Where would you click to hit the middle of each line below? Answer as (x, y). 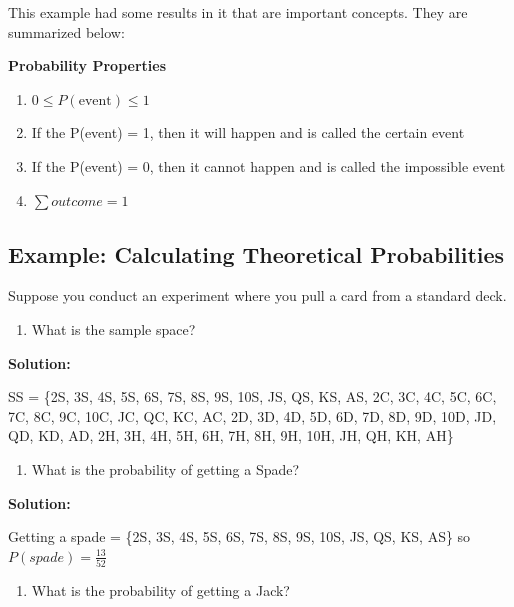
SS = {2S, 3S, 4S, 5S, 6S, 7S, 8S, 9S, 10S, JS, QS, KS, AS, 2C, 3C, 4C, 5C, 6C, (252, 396)
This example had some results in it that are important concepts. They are (238, 12)
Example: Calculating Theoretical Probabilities (256, 253)
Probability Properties (87, 65)
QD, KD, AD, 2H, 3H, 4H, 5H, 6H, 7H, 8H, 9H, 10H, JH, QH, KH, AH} (231, 435)
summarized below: (66, 31)
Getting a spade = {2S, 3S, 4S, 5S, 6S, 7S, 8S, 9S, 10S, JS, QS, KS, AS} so (239, 536)
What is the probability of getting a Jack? (160, 590)
